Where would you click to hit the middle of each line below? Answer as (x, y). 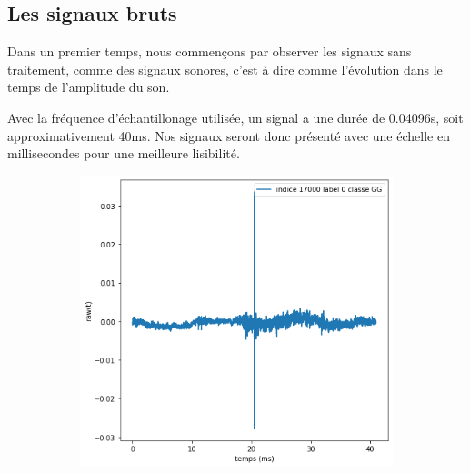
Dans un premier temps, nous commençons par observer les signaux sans (210, 51)
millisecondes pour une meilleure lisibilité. (124, 153)
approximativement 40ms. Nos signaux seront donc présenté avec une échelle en (229, 135)
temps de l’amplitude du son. (89, 87)
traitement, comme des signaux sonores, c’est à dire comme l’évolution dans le (225, 69)
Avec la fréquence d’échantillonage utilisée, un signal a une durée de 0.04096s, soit (235, 117)
